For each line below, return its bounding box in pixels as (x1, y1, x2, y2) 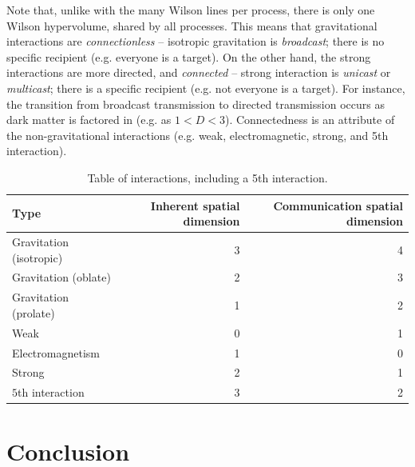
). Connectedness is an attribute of (224, 111, 395, 128)
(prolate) (12, 304, 55, 321)
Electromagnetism (12, 344, 100, 361)
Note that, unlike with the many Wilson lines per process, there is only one (6, 2, 375, 18)
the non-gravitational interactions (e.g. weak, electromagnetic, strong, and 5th (6, 126, 389, 143)
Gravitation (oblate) (12, 269, 111, 285)
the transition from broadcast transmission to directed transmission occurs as (6, 95, 385, 112)
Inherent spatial (150, 197, 240, 214)
